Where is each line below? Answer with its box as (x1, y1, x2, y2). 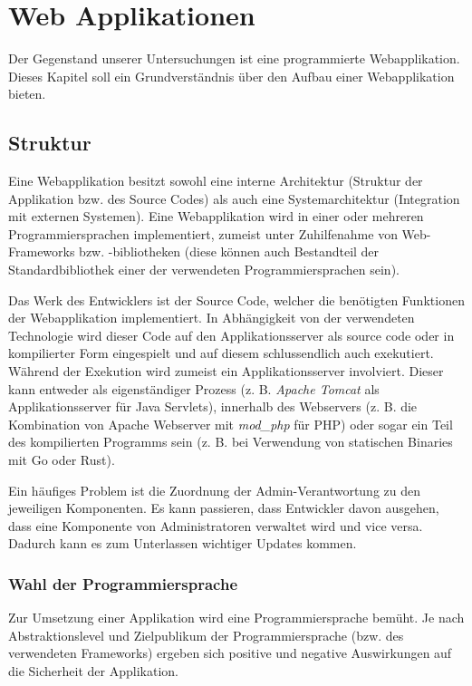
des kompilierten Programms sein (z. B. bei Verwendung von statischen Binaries (8, 432, 453, 451)
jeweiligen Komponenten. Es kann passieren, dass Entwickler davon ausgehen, (8, 498, 439, 517)
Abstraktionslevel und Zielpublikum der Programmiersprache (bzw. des (8, 625, 404, 644)
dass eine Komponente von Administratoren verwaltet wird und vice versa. (8, 516, 423, 535)
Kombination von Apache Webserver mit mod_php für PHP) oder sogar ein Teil (8, 414, 453, 433)
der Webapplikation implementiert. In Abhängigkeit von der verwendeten (8, 308, 415, 327)
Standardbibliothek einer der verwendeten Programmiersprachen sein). (8, 260, 400, 279)
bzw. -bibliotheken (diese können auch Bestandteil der (79, 242, 380, 261)
